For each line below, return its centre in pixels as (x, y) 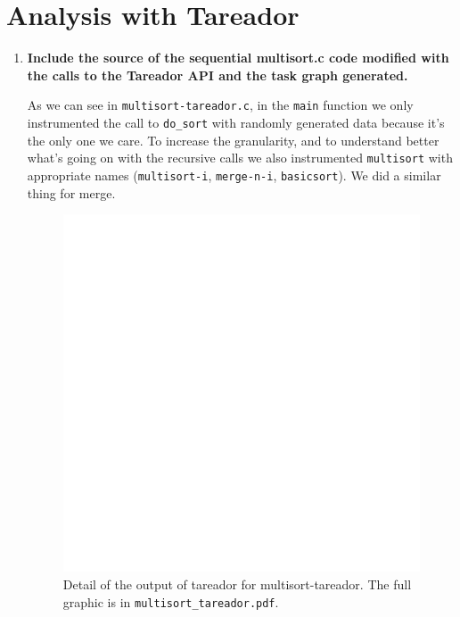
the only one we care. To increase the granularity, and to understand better (233, 140)
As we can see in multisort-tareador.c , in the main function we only (220, 105)
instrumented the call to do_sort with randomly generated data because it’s (236, 122)
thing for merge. (71, 192)
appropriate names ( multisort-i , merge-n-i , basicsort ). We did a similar (234, 175)
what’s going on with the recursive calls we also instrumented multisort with (240, 158)
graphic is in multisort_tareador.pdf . (171, 601)
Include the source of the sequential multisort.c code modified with (238, 58)
